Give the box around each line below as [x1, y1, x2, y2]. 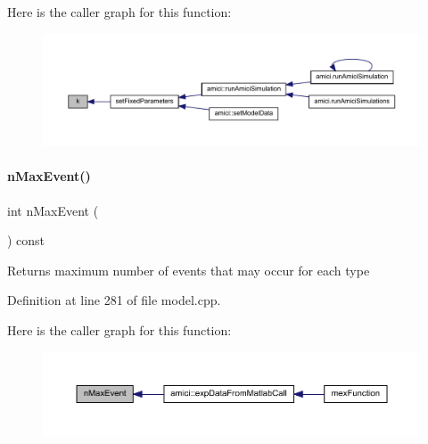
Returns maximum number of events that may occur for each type [7, 260, 370, 279]
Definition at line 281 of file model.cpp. [7, 291, 221, 309]
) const [7, 231, 45, 250]
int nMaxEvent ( [7, 201, 99, 219]
